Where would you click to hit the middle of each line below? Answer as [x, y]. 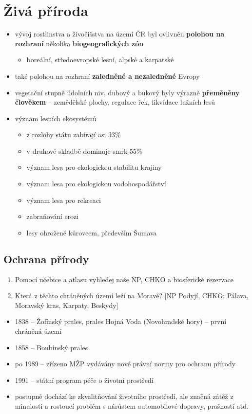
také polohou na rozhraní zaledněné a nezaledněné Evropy [107, 76]
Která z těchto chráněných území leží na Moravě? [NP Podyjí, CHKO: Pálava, [132, 296]
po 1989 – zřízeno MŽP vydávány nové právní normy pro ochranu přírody [125, 364]
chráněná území [38, 331]
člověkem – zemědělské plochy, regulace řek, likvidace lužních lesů [115, 102]
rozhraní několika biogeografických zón [79, 43]
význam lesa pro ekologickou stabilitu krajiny [94, 167]
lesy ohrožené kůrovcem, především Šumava [92, 232]
